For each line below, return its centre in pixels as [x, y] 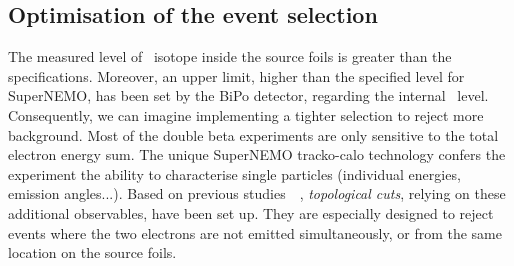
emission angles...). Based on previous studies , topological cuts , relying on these [257, 193]
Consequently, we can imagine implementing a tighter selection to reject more [246, 114]
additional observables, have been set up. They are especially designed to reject [251, 212]
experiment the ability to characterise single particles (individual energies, [234, 173]
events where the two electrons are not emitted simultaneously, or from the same [255, 232]
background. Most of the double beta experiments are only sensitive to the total [253, 134]
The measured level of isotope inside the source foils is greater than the [230, 56]
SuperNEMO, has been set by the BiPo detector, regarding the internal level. [248, 95]
